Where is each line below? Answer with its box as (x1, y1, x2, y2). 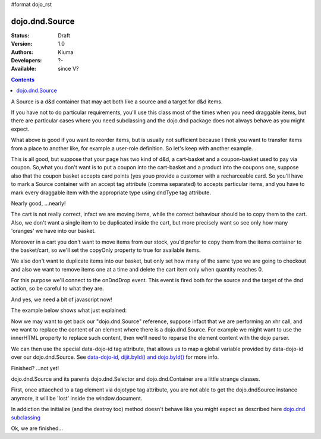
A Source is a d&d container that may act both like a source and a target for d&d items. (11, 98, 223, 105)
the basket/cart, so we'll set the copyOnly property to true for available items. (11, 247, 201, 254)
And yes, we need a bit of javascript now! (11, 296, 112, 303)
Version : (11, 40, 33, 48)
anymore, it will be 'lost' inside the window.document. (11, 394, 143, 402)
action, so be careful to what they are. (11, 285, 104, 292)
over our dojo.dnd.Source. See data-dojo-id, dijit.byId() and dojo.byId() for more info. (11, 353, 219, 361)
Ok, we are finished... (11, 425, 64, 432)
